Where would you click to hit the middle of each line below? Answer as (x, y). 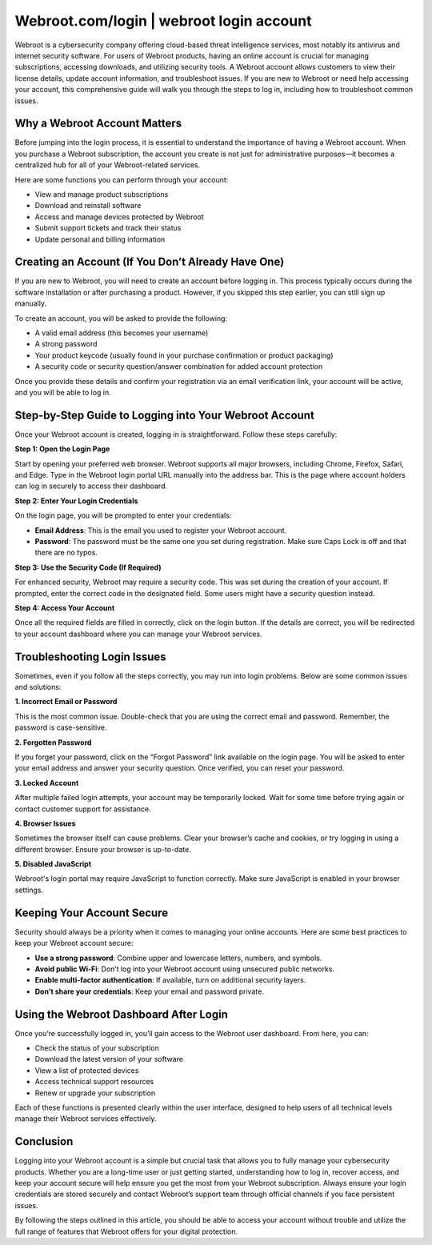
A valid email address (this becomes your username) (122, 333)
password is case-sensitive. (61, 727)
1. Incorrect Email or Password (66, 702)
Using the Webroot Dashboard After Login (121, 1014)
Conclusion (44, 1141)
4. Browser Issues (45, 823)
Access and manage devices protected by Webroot (119, 217)
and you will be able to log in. (63, 392)
